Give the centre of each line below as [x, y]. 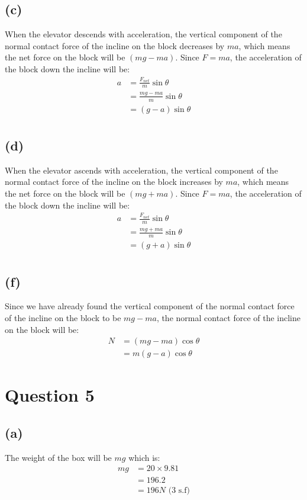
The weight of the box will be [58, 457]
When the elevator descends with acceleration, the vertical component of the [143, 34]
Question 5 [50, 395]
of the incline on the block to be [63, 318]
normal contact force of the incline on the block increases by [114, 182]
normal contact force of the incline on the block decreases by [115, 45]
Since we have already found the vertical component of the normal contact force [150, 306]
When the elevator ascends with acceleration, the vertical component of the [141, 170]
